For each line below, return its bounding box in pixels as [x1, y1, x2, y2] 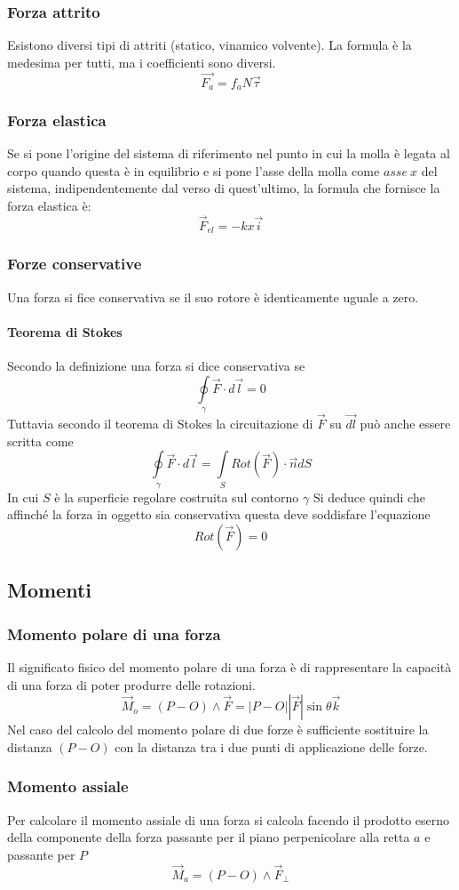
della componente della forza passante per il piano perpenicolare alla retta [7, 828, 410, 846]
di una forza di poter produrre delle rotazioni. [7, 675, 256, 694]
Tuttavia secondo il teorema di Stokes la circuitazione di [7, 414, 313, 433]
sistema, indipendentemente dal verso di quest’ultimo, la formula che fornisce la [7, 179, 440, 197]
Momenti [7, 576, 92, 604]
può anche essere [360, 414, 451, 433]
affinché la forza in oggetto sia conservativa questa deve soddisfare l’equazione [7, 505, 431, 524]
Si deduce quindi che [313, 487, 425, 506]
